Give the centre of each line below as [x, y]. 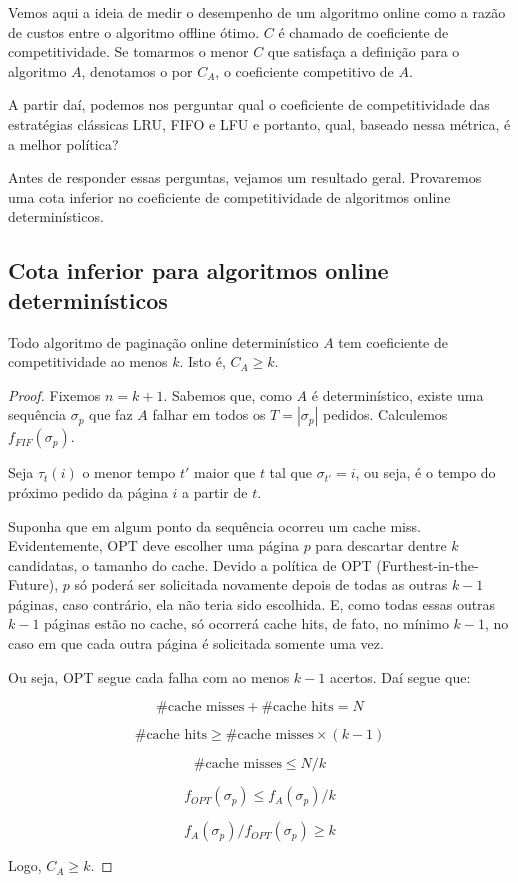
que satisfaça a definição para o [363, 51]
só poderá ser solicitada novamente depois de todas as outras [261, 584]
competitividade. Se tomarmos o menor [128, 51]
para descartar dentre [381, 545]
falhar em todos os [209, 414]
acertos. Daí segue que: [400, 676]
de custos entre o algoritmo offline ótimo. [134, 31]
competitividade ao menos [88, 361]
